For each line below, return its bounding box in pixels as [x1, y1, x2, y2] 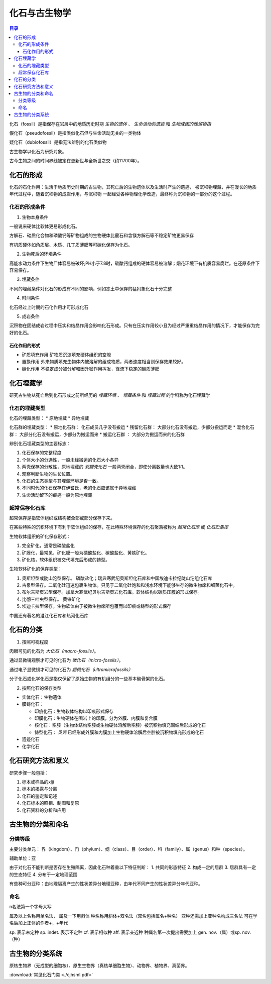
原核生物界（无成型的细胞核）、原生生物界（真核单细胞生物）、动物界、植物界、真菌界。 [9, 962, 190, 968]
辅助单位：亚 [9, 855, 36, 861]
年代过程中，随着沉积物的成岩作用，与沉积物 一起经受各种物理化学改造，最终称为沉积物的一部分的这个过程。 [9, 191, 235, 197]
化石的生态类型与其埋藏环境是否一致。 [22, 478, 101, 484]
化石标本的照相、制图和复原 [22, 800, 79, 806]
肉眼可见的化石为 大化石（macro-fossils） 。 [9, 648, 99, 654]
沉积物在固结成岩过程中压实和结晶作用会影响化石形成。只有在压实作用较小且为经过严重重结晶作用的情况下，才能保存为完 [9, 322, 260, 329]
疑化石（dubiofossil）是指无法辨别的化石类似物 [9, 139, 107, 145]
